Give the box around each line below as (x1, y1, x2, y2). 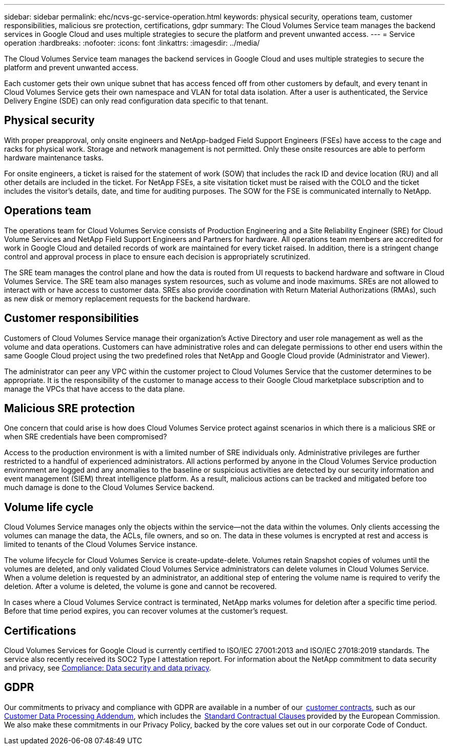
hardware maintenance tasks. (4, 153, 104, 162)
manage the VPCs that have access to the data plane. (4, 384, 185, 393)
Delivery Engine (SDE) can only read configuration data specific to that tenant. (4, 96, 268, 105)
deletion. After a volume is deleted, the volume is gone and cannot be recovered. (4, 582, 277, 591)
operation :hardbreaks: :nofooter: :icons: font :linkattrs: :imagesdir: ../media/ (4, 38, 260, 47)
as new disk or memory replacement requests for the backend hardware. (4, 294, 251, 303)
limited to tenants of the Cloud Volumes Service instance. (4, 540, 198, 549)
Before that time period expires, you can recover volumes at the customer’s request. (4, 606, 288, 616)
